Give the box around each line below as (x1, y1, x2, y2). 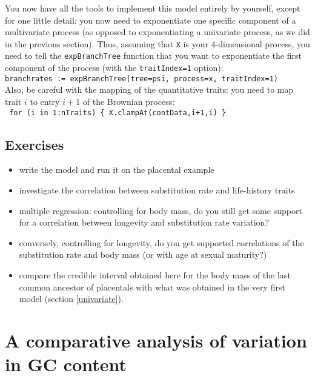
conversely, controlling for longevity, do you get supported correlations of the (19, 236, 304, 249)
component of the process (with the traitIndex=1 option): (5, 61, 224, 74)
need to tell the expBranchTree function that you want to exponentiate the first (5, 49, 302, 62)
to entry (30, 95, 60, 107)
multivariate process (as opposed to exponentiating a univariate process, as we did (5, 25, 310, 38)
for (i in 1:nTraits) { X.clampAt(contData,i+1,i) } (9, 108, 227, 117)
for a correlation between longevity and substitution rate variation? (19, 216, 270, 229)
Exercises (5, 135, 64, 153)
